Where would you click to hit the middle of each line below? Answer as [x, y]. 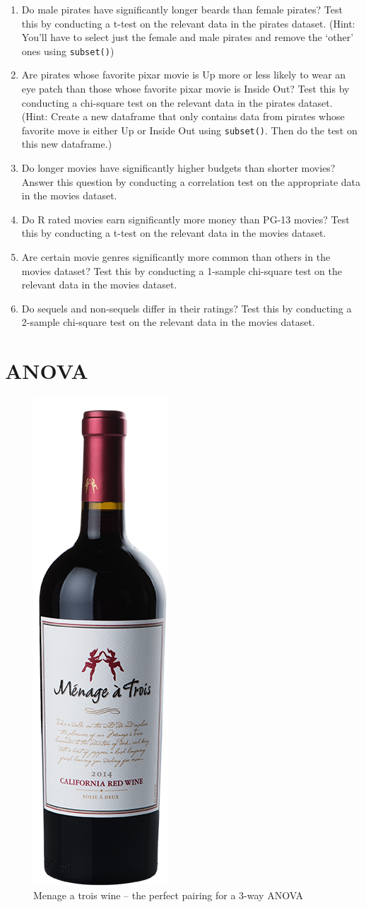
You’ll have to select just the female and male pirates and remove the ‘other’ [188, 37]
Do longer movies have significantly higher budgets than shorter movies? [178, 168]
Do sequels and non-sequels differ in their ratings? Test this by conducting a [187, 308]
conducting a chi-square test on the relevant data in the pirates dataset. [177, 102]
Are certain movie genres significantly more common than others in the [176, 257]
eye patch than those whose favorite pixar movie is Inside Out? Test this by [185, 89]
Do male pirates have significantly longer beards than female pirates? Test [182, 9]
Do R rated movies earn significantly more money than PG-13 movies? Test [185, 219]
